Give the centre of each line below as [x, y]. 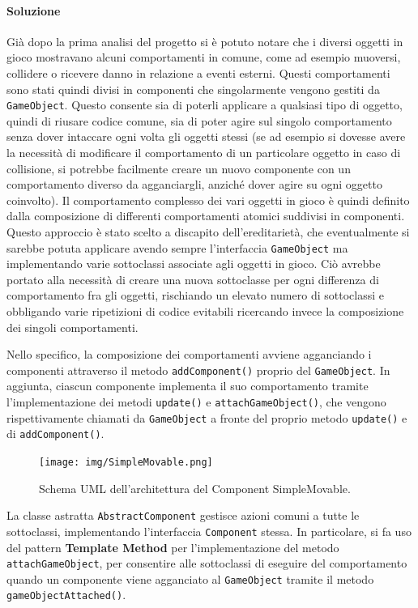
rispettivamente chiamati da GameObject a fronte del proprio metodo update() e [207, 417]
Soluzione [34, 10]
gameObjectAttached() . [66, 595]
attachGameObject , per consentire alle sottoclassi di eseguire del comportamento [207, 563]
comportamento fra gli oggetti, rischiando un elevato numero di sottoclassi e [195, 295]
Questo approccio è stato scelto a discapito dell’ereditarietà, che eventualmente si [208, 231]
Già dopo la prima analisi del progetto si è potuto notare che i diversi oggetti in [205, 41]
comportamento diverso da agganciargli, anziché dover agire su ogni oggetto [194, 184]
